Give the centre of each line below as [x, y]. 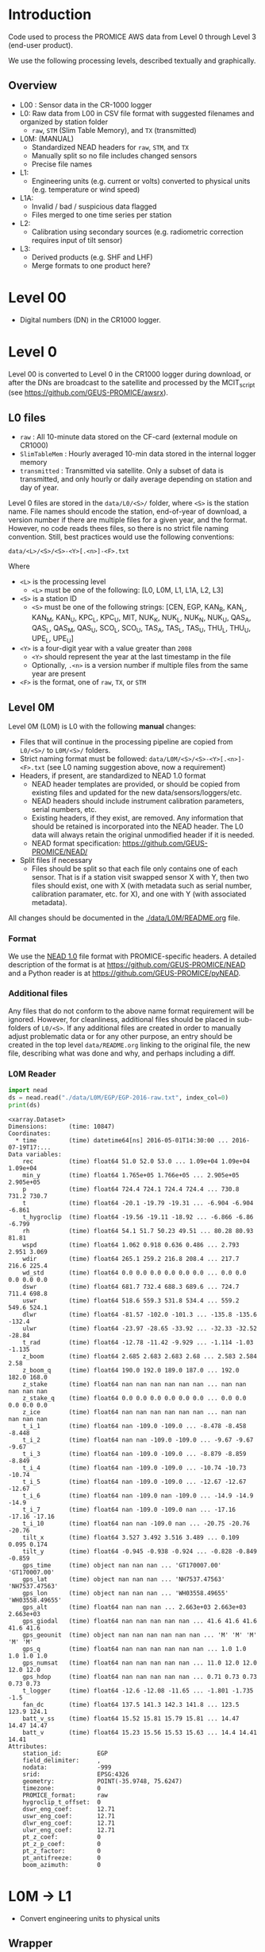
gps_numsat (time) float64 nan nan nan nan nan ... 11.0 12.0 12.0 [140, 1663]
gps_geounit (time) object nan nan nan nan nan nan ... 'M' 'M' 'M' [140, 1635]
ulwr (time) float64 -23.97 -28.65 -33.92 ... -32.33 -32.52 [140, 1328]
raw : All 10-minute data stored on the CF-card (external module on [129, 437]
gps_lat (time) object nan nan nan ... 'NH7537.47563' [124, 1579]
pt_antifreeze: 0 [62, 1858]
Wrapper [31, 1944]
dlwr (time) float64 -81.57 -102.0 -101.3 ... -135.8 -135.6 [140, 1314]
